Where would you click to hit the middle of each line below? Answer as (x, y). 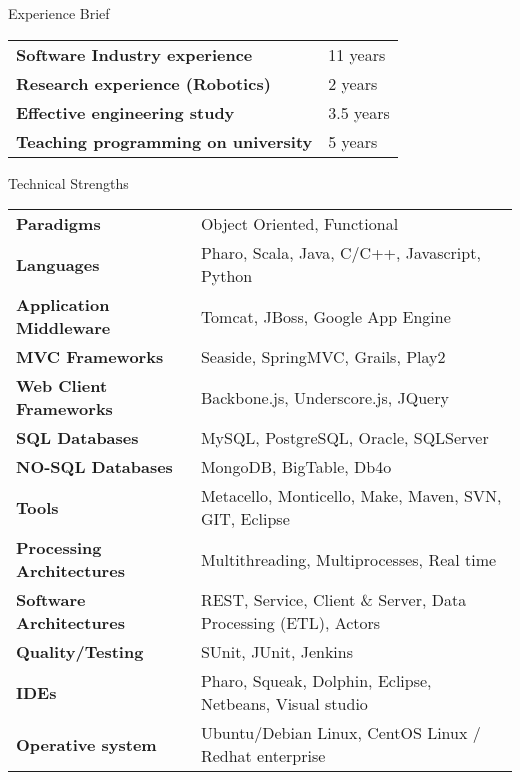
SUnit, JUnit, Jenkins (277, 652)
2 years (353, 83)
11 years (357, 54)
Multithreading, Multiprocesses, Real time (348, 559)
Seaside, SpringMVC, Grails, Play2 (323, 357)
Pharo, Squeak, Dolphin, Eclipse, (316, 681)
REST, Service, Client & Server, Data (333, 600)
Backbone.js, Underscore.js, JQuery (324, 397)
